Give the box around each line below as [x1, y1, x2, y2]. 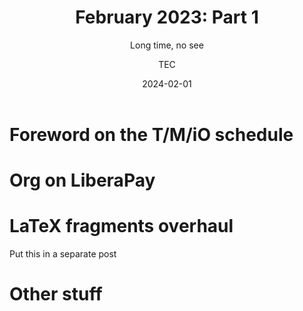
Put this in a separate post [9, 248, 117, 260]
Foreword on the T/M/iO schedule [9, 123, 294, 146]
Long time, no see [130, 39, 204, 51]
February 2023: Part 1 [75, 6, 259, 29]
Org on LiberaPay [9, 169, 156, 192]
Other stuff [9, 283, 103, 306]
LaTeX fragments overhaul [9, 215, 234, 238]
